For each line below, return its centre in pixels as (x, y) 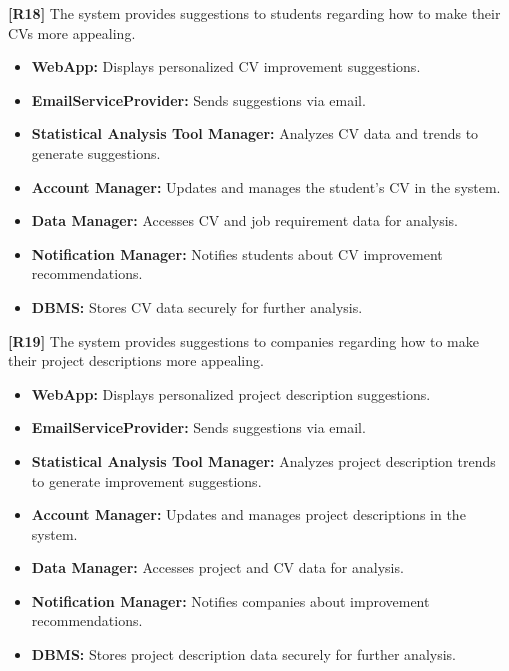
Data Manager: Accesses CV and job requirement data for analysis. (244, 220)
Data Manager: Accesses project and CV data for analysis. (217, 567)
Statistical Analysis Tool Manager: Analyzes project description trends (263, 460)
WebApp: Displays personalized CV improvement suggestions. (226, 66)
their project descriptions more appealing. (136, 360)
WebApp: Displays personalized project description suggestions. (231, 393)
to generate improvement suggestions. (146, 480)
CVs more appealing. (72, 32)
